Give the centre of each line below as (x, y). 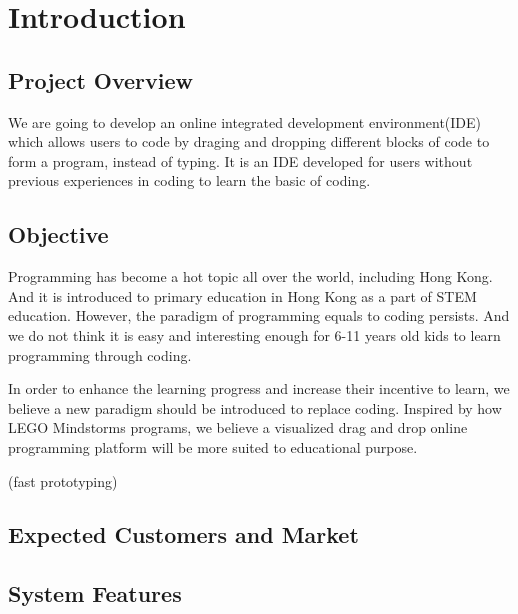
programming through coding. (100, 354)
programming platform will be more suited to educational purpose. (213, 446)
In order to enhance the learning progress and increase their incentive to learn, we (259, 388)
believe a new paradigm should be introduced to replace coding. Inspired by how (255, 407)
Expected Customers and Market (183, 534)
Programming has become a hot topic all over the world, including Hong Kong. (250, 276)
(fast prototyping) (63, 480)
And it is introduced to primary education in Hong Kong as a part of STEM (242, 295)
